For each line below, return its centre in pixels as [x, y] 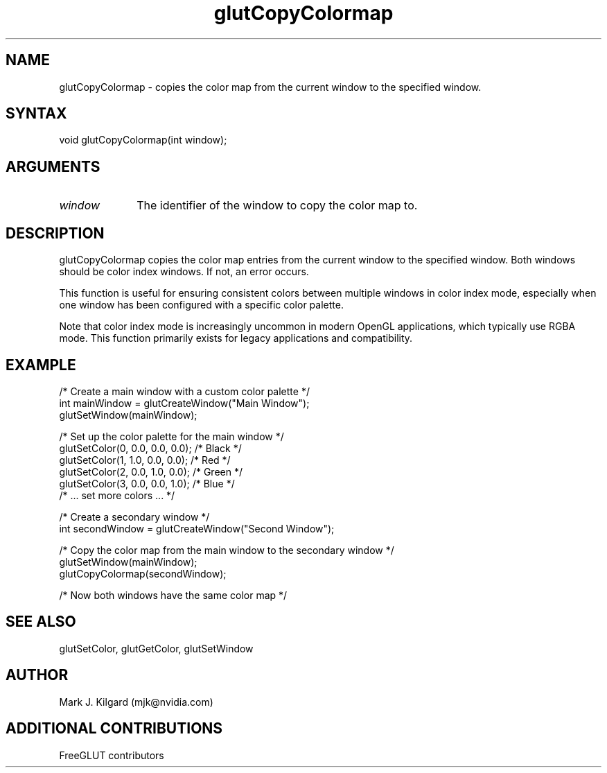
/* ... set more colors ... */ [117, 495]
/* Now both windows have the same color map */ [173, 595]
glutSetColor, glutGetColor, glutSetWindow [156, 648]
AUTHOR [37, 675]
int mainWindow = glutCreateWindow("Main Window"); [184, 403]
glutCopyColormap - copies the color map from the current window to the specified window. [270, 87]
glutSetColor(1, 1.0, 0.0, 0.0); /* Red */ [145, 460]
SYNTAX [36, 114]
